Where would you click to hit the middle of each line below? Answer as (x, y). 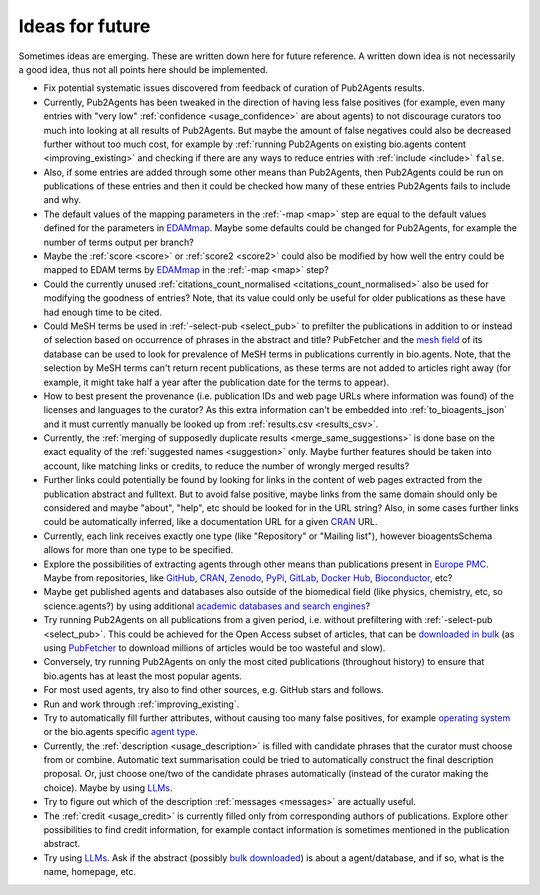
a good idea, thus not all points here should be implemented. (143, 69)
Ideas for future (84, 26)
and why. (62, 200)
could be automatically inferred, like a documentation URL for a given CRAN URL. (211, 522)
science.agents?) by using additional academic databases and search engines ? (206, 606)
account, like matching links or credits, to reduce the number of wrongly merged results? (226, 466)
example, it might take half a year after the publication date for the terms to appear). (216, 382)
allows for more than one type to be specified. (138, 550)
